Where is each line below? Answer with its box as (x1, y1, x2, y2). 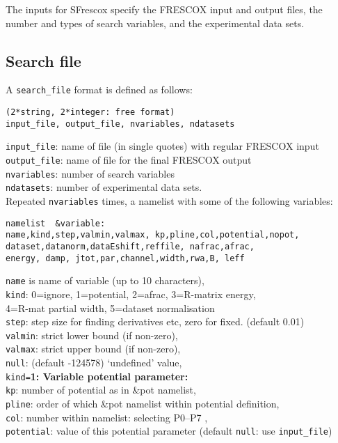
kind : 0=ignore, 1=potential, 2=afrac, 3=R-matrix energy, (6, 286, 256, 301)
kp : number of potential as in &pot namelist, (6, 382, 196, 397)
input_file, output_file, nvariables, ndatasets (6, 118, 235, 129)
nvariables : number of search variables (6, 166, 175, 180)
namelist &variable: (6, 218, 106, 228)
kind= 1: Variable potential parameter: (6, 368, 188, 383)
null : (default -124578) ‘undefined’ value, (6, 355, 182, 370)
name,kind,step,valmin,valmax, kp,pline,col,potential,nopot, (6, 230, 300, 240)
